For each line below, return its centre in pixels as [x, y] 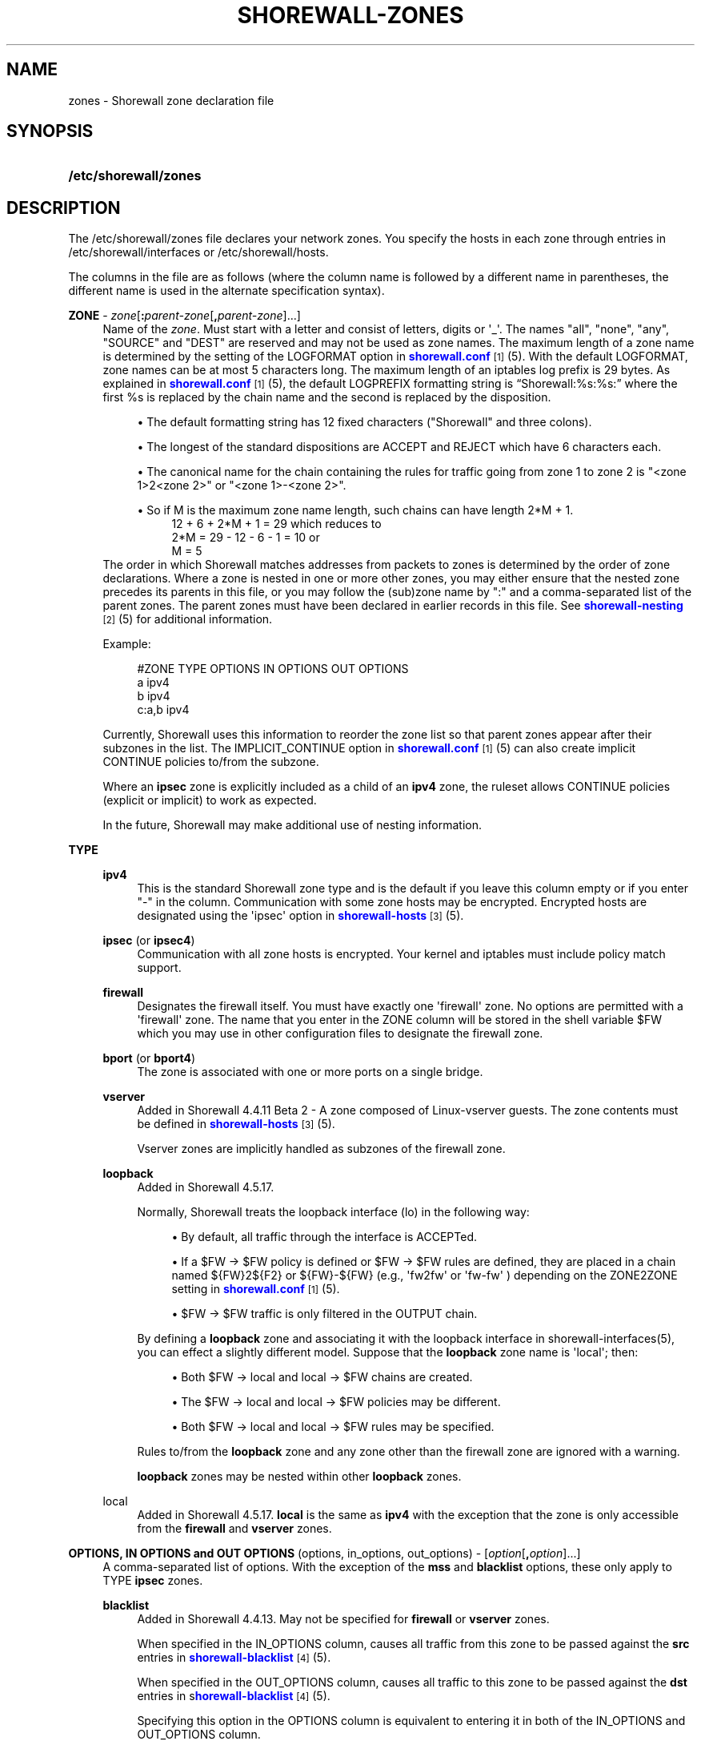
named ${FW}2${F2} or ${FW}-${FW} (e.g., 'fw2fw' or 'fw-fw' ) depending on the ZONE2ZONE [425, 1276]
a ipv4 [153, 683]
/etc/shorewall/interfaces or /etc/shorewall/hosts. [198, 252]
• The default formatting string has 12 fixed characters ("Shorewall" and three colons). [365, 422]
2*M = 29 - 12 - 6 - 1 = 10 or [246, 538]
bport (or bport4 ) [149, 1058]
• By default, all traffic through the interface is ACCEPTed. [324, 1237]
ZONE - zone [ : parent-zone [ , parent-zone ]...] [184, 316]
